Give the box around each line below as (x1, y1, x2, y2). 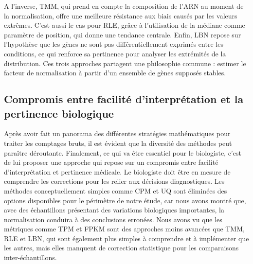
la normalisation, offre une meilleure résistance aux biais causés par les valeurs (4, 10, 237, 20)
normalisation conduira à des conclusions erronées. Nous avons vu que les (4, 214, 222, 224)
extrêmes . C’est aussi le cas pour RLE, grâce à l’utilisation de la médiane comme (4, 20, 245, 30)
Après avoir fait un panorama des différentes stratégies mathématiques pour (4, 128, 231, 139)
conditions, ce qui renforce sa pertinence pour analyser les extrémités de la (4, 48, 226, 58)
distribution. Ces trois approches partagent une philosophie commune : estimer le (4, 58, 246, 68)
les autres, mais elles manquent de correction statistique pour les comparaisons (4, 243, 239, 253)
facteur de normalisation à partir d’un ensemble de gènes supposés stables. (4, 68, 226, 78)
